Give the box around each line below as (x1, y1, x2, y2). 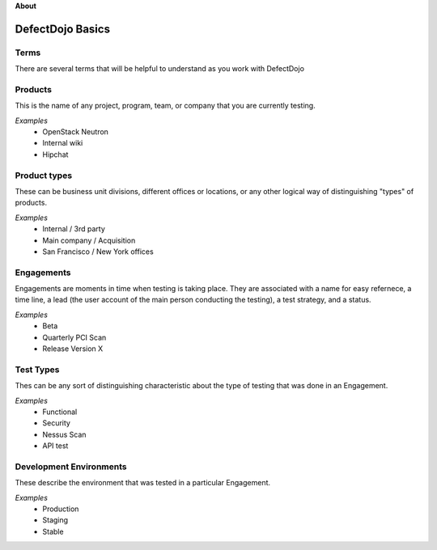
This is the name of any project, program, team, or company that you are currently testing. (15, 101, 316, 111)
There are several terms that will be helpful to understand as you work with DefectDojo (15, 64, 305, 74)
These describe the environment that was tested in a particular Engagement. (15, 478, 271, 488)
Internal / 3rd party (42, 224, 105, 234)
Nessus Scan (42, 429, 87, 439)
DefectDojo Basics (15, 22, 111, 36)
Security (42, 418, 70, 428)
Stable (42, 527, 64, 536)
